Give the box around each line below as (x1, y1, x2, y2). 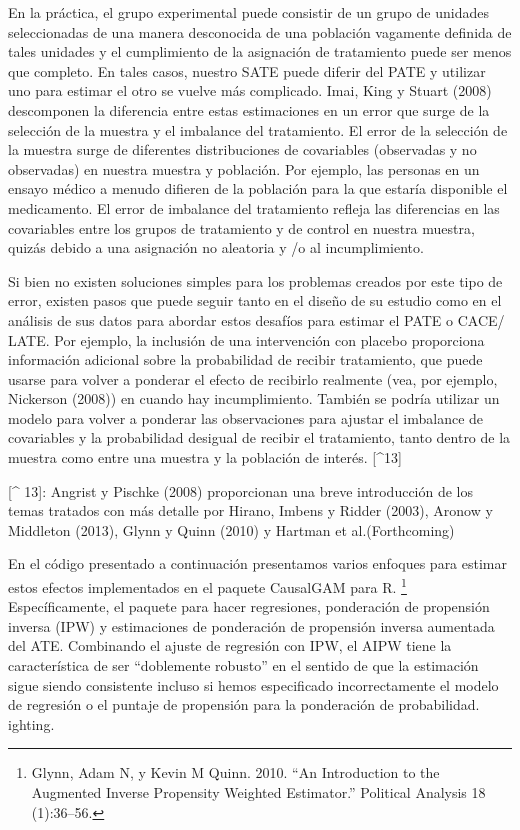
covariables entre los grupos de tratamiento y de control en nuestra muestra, (8, 217, 475, 238)
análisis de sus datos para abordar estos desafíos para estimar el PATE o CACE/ (8, 309, 505, 330)
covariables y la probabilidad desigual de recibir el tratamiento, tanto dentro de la (8, 427, 511, 448)
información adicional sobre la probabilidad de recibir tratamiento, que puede (8, 349, 483, 370)
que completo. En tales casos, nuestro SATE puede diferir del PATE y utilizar (8, 60, 486, 81)
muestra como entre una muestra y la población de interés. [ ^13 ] (8, 447, 402, 468)
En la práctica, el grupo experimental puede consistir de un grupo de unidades (8, 2, 489, 22)
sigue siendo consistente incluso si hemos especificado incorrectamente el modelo (8, 674, 499, 695)
